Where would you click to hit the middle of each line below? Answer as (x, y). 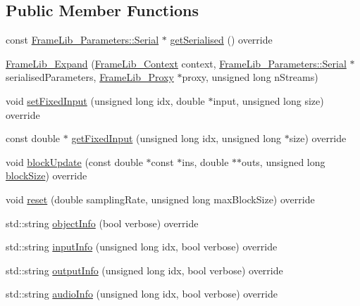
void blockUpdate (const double (74, 161)
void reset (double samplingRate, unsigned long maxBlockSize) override (160, 199)
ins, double (205, 161)
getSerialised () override (221, 40)
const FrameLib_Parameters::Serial (82, 40)
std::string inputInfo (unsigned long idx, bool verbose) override (142, 247)
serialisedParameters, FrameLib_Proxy (90, 77)
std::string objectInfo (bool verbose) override (102, 223)
